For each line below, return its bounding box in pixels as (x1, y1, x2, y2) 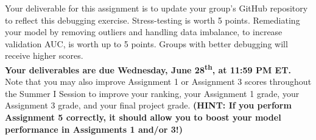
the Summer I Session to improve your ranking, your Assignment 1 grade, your (5, 87, 300, 99)
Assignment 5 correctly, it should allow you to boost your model (5, 111, 281, 123)
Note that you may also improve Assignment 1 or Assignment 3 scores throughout (5, 75, 312, 88)
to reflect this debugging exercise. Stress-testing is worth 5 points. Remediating (5, 13, 300, 26)
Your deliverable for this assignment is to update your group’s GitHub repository (5, 2, 308, 14)
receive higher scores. (5, 49, 83, 62)
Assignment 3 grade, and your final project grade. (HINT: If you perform (5, 99, 292, 112)
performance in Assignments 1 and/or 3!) (5, 122, 183, 135)
